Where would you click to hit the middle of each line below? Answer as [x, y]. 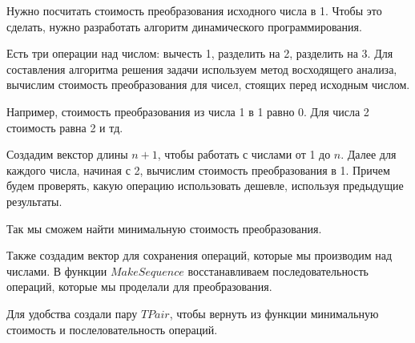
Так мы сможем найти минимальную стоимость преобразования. [164, 228]
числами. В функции [57, 270]
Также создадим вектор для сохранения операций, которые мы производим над [199, 255]
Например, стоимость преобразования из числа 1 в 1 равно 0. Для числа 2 [188, 111]
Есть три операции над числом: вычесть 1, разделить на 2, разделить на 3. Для [200, 53]
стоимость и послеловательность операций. [112, 329]
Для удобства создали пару [72, 313]
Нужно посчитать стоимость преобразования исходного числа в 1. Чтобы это [194, 10]
